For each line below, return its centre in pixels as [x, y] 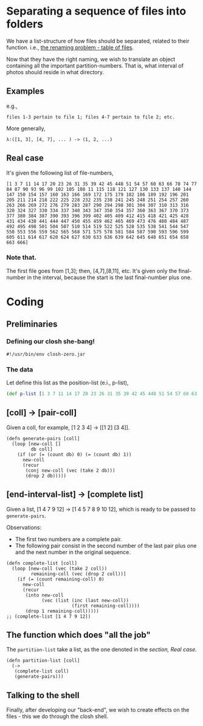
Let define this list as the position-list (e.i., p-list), [67, 383]
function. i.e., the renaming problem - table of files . [70, 47]
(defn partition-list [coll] [43, 661]
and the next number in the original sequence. [73, 552]
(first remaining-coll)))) [105, 606]
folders [25, 24]
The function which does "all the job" [78, 634]
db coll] [42, 449]
